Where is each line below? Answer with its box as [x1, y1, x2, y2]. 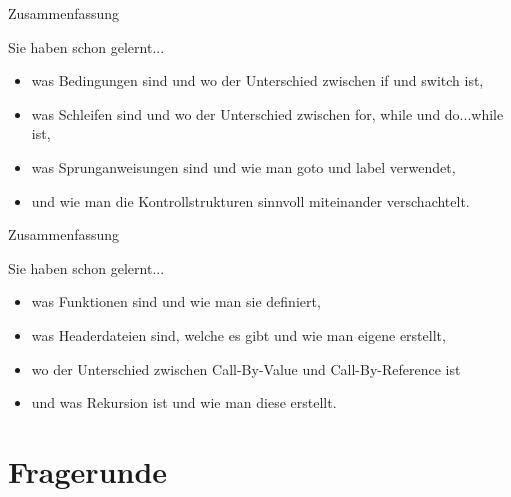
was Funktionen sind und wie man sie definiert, [31, 291, 321, 312]
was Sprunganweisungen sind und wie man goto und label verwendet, [31, 156, 456, 177]
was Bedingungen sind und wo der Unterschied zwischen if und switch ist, [31, 70, 484, 91]
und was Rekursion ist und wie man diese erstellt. [31, 392, 337, 413]
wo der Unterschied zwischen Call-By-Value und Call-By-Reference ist [31, 358, 461, 379]
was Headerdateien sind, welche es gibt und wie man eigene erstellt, [31, 324, 446, 345]
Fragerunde [8, 450, 168, 491]
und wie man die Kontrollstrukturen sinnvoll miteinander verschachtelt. [31, 190, 470, 211]
